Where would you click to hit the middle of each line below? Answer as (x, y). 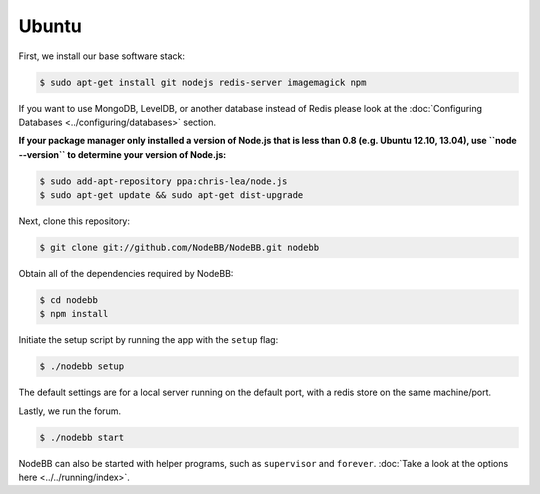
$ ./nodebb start (82, 437)
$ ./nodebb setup (82, 366)
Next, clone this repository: (74, 221)
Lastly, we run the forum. (70, 411)
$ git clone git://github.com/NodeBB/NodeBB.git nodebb (179, 248)
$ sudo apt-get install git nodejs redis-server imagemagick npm (203, 82)
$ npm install (74, 314)
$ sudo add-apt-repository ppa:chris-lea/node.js (163, 181)
